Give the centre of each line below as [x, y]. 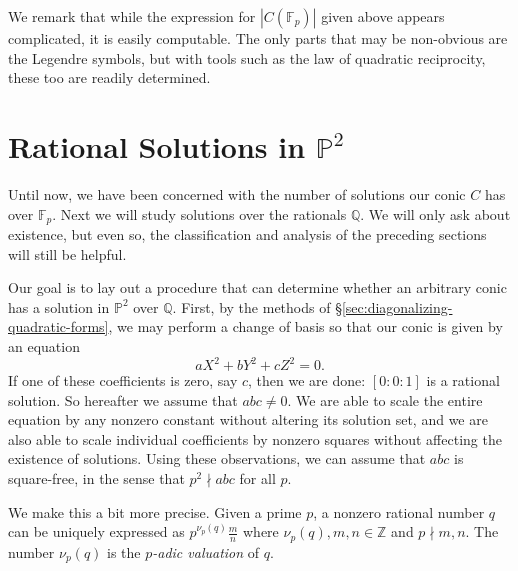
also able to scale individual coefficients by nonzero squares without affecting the [255, 438]
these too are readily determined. [109, 77]
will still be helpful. [67, 253]
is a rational [463, 380]
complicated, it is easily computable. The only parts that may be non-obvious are [258, 38]
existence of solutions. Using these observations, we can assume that [217, 458]
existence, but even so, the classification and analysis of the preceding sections [247, 233]
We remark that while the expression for [132, 16]
